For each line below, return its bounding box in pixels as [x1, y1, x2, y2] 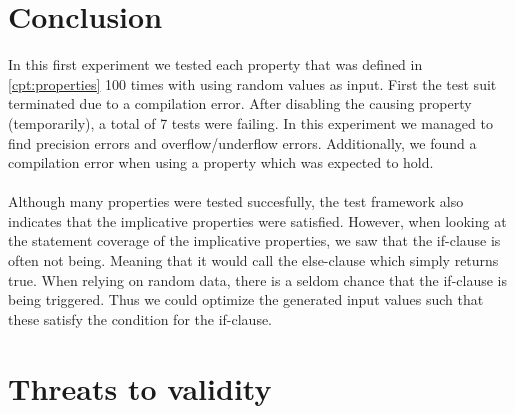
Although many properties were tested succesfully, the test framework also [8, 191, 464, 212]
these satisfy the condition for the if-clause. [8, 308, 273, 329]
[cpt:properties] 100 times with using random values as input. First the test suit [8, 73, 497, 94]
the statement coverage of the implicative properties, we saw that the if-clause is [8, 230, 501, 251]
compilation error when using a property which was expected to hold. [8, 152, 434, 173]
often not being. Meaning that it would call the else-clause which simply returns [8, 250, 499, 271]
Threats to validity [8, 367, 272, 408]
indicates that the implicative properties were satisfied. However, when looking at [8, 210, 507, 231]
